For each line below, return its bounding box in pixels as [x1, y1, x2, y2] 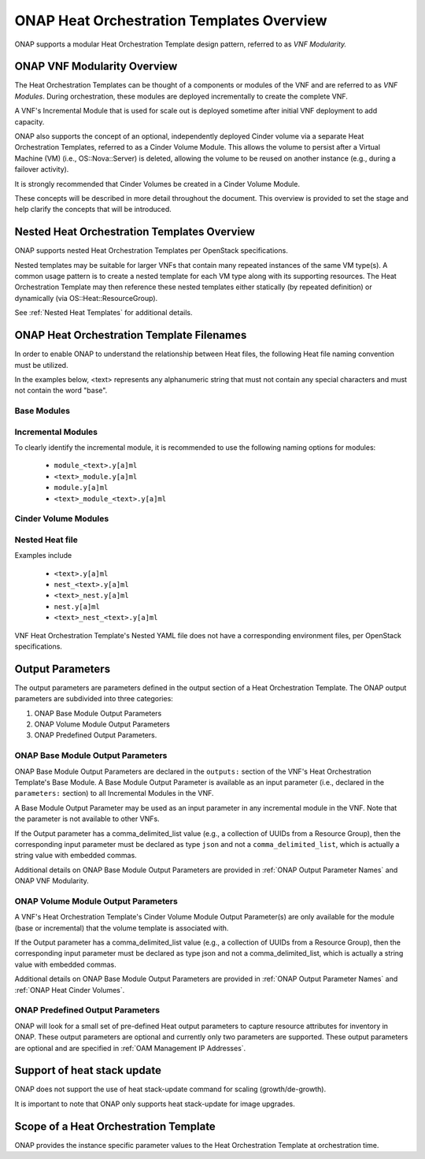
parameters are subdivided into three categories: [14, 694, 173, 704]
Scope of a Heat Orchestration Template [14, 1120, 216, 1133]
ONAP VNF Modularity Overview [14, 60, 178, 73]
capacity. [14, 117, 45, 126]
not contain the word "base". [14, 386, 108, 396]
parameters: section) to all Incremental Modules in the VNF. [14, 789, 214, 798]
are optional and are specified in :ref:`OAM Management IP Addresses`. [14, 1043, 246, 1053]
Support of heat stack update [14, 1064, 161, 1077]
